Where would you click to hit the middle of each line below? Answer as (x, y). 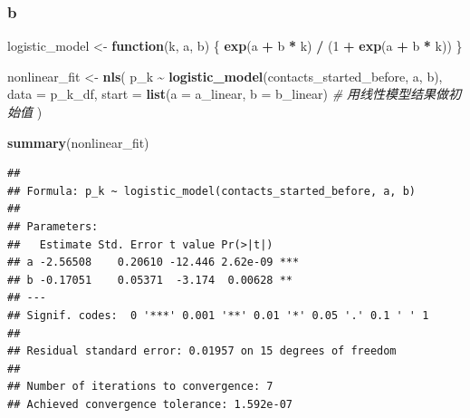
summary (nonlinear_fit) (78, 142)
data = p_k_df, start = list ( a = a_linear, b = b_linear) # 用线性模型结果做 (228, 94)
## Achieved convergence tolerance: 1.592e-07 (150, 404)
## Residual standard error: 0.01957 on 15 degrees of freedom (202, 351)
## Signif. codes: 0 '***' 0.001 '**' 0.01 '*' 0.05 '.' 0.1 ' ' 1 (218, 315)
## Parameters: (53, 226)
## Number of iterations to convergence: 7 (140, 387)
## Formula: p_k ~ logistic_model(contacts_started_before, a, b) (212, 191)
